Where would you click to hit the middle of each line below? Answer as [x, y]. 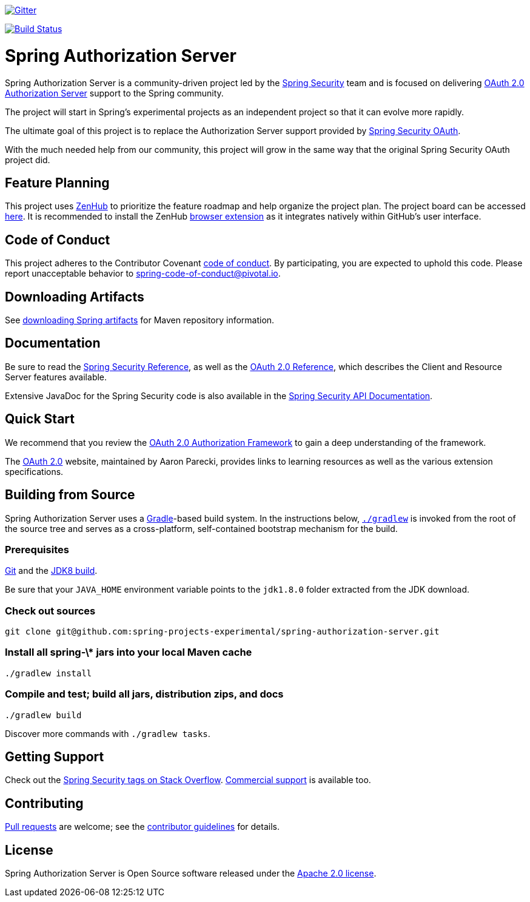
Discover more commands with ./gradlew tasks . [108, 733]
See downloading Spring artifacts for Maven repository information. [140, 320]
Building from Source [70, 495]
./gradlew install [49, 673]
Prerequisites [37, 549]
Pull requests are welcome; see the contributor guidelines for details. [142, 827]
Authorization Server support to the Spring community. [114, 93]
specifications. [34, 471]
